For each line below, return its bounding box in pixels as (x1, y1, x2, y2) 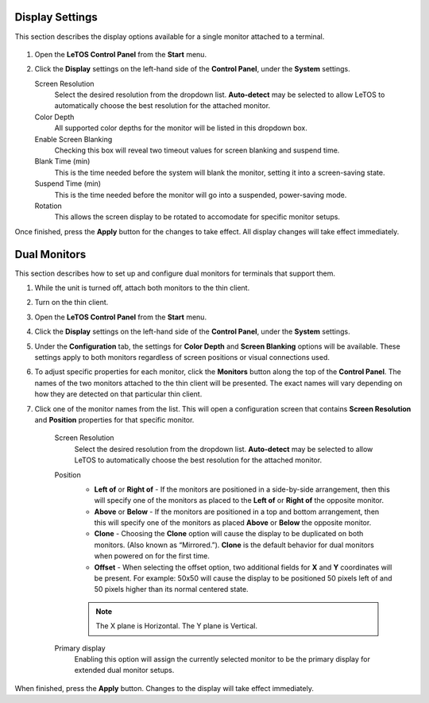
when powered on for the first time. (94, 551, 211, 561)
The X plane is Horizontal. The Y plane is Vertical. (95, 621, 258, 631)
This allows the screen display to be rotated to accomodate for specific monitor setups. (54, 212, 341, 222)
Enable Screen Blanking (34, 134, 113, 144)
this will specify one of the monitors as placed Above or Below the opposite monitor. (94, 518, 372, 527)
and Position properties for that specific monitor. (34, 415, 195, 424)
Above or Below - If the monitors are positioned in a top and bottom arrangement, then (94, 507, 380, 516)
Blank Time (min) (34, 156, 91, 166)
